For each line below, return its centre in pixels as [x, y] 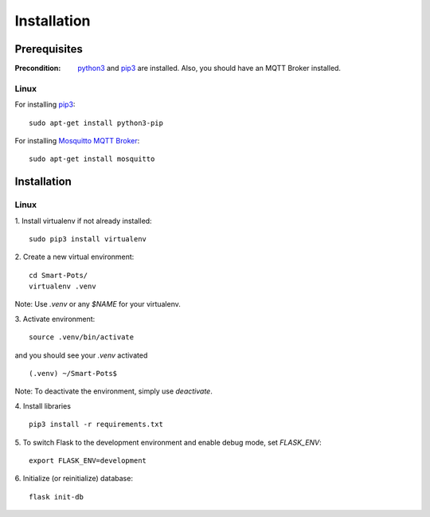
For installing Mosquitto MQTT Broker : [77, 140]
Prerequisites [49, 49]
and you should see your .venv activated [81, 355]
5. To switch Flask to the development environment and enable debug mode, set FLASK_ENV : [168, 442]
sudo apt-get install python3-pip [96, 123]
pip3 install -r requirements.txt [96, 425]
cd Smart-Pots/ [59, 275]
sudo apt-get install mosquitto [92, 159]
